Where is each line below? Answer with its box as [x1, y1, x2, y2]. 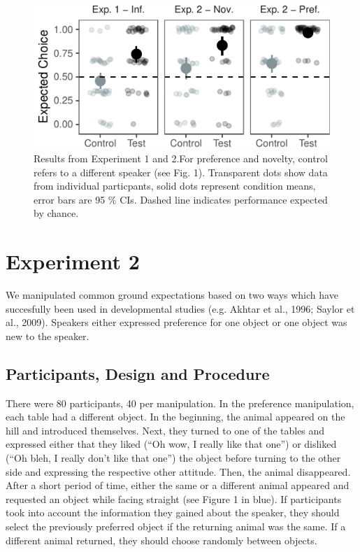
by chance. [34, 206, 79, 220]
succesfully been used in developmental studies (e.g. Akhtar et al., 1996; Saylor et [6, 301, 355, 316]
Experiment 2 [6, 247, 140, 276]
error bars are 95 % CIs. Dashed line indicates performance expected [34, 192, 328, 206]
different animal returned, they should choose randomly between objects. [6, 532, 317, 547]
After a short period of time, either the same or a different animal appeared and [6, 478, 350, 493]
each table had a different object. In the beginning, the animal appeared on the [6, 409, 345, 424]
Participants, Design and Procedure [6, 362, 270, 384]
